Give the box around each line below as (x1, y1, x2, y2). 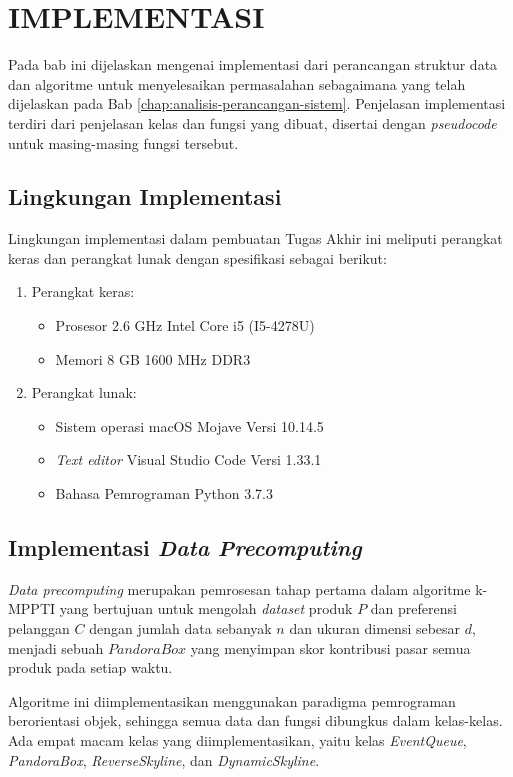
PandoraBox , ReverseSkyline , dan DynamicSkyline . (8, 749, 320, 770)
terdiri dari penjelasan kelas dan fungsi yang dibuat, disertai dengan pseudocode (8, 112, 497, 133)
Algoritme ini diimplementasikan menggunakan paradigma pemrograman (8, 690, 456, 711)
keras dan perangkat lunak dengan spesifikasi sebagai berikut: (8, 247, 387, 268)
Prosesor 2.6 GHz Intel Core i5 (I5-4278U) (55, 315, 315, 336)
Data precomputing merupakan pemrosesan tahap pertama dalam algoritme (8, 578, 471, 599)
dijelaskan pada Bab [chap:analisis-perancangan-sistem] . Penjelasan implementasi (8, 93, 506, 114)
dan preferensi (370, 598, 457, 619)
